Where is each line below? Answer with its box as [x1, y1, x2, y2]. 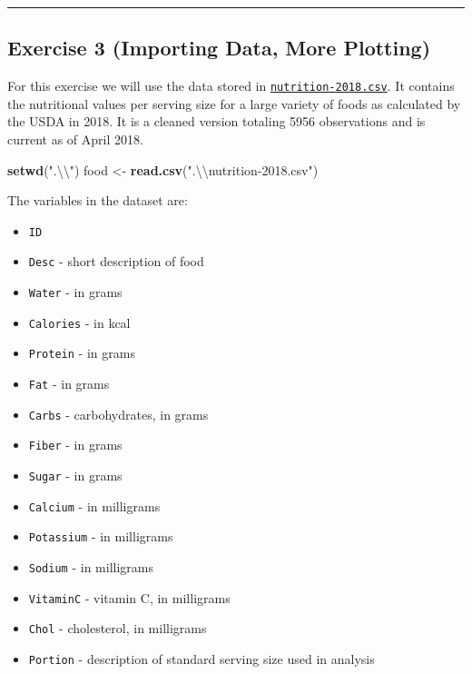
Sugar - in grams [28, 466, 123, 485]
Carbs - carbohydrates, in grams [28, 404, 209, 423]
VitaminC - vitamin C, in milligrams [28, 588, 231, 607]
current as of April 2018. [7, 130, 143, 149]
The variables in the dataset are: [7, 191, 188, 210]
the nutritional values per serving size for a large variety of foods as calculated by [7, 94, 461, 113]
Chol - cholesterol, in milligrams [28, 619, 207, 638]
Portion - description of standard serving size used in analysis [28, 649, 375, 669]
